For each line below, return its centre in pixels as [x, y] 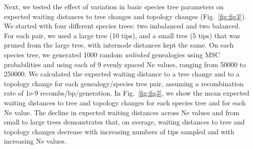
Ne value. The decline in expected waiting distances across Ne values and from [122, 112]
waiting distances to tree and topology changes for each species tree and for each [125, 102]
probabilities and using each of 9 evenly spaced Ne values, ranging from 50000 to [125, 64]
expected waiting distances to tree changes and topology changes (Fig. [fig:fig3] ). [125, 16]
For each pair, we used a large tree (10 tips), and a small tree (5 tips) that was [122, 35]
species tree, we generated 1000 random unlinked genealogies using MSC [112, 54]
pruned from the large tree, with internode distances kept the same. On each [119, 45]
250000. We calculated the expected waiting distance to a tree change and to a [122, 74]
